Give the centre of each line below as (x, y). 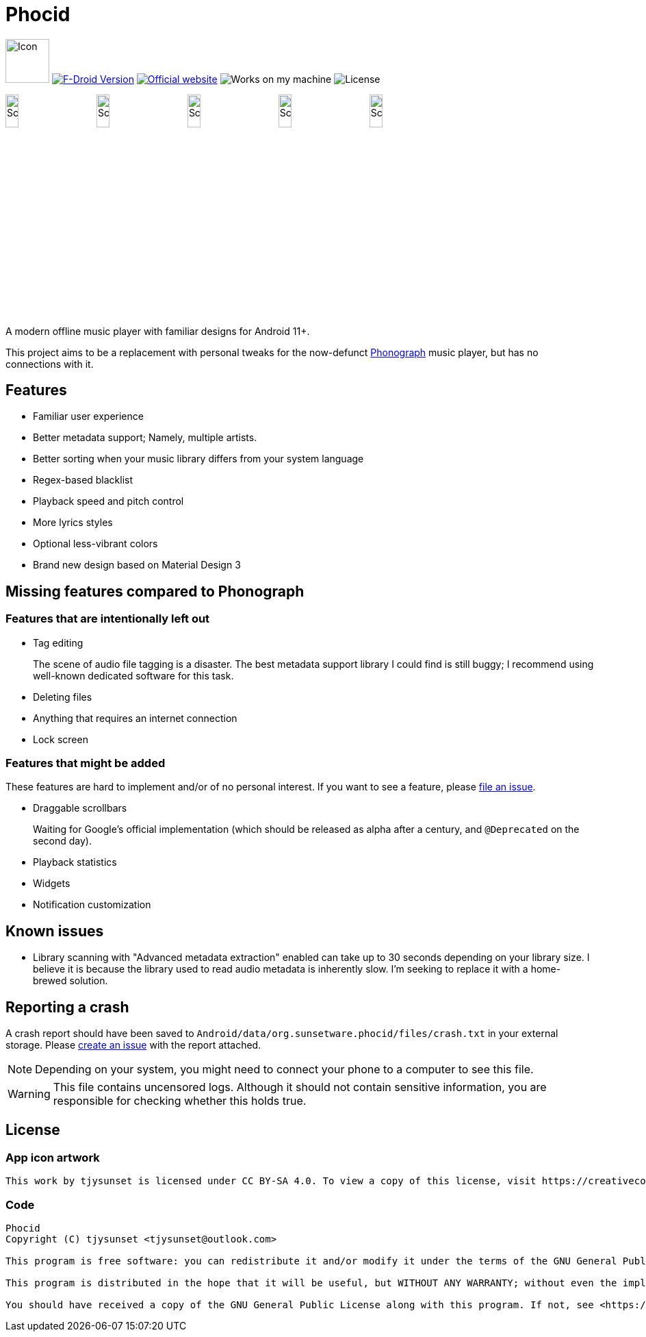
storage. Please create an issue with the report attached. (133, 1045)
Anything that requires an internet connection (135, 718)
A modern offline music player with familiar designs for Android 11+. (158, 331)
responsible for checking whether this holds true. (180, 1101)
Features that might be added (86, 763)
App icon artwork (53, 1157)
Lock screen (61, 739)
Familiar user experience (88, 416)
